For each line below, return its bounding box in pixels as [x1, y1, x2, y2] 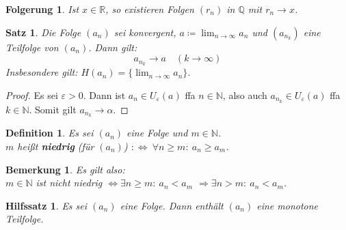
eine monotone [256, 198, 319, 212]
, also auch [222, 87, 267, 102]
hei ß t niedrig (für [17, 139, 94, 153]
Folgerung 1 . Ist [5, 2, 79, 16]
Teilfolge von [5, 40, 59, 54]
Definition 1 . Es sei [5, 126, 94, 140]
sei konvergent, [114, 25, 176, 39]
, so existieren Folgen [105, 2, 194, 16]
